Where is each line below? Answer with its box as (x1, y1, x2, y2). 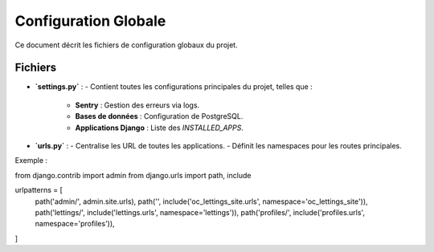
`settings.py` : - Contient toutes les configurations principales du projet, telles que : (35, 82, 313, 91)
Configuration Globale (14, 12, 166, 30)
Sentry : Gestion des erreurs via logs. (75, 100, 200, 110)
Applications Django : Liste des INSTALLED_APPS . (75, 123, 244, 132)
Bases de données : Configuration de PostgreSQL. (75, 112, 244, 121)
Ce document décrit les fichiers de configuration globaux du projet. (14, 40, 238, 50)
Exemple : (14, 156, 48, 165)
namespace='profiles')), (35, 219, 116, 229)
